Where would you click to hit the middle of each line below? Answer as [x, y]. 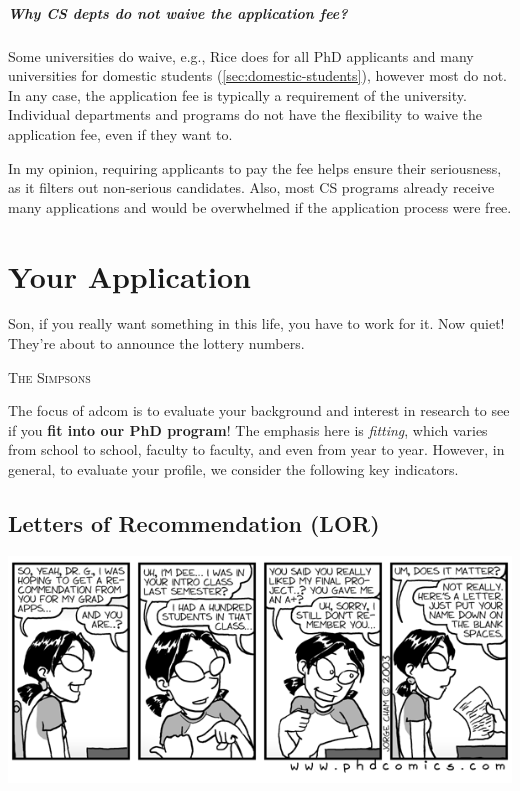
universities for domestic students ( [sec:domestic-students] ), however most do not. [258, 75]
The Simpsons [49, 376]
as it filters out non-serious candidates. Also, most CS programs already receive [251, 187]
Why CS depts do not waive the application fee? [178, 12]
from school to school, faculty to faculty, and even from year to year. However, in [256, 449]
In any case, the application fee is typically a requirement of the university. [237, 94]
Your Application [130, 275]
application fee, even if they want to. [120, 133]
